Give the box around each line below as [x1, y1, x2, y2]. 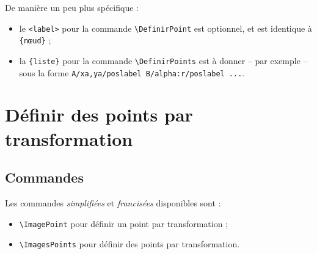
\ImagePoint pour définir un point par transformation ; [19, 217, 228, 230]
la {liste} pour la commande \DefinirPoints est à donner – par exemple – [19, 54, 308, 67]
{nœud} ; [19, 34, 51, 46]
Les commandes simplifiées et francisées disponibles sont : [5, 196, 221, 209]
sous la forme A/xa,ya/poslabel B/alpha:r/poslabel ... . [19, 66, 245, 79]
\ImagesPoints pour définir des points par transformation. [19, 238, 240, 250]
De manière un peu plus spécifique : [5, 1, 139, 13]
